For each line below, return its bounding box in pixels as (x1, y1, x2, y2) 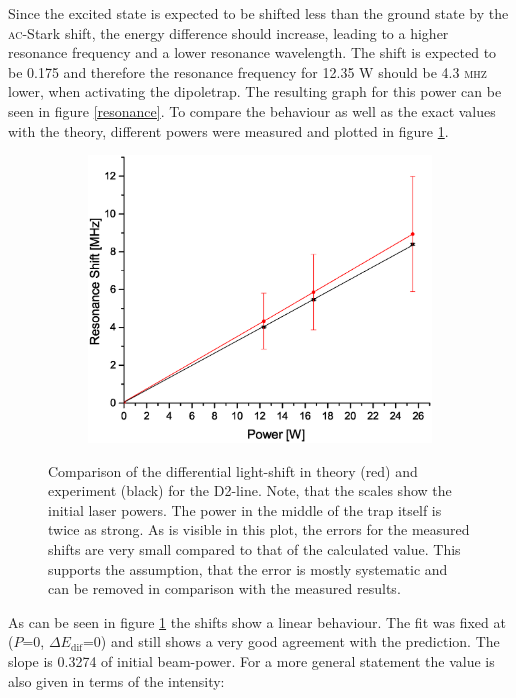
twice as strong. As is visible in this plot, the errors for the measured (48, 519, 470, 540)
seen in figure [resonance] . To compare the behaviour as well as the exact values (8, 100, 496, 121)
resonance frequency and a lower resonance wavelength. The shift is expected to (8, 42, 497, 63)
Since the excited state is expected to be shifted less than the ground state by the (8, 3, 509, 23)
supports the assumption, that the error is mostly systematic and (48, 558, 448, 579)
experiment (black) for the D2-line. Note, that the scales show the (48, 480, 452, 501)
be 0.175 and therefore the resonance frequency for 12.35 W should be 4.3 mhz (8, 61, 487, 82)
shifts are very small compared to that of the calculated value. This (48, 539, 461, 560)
